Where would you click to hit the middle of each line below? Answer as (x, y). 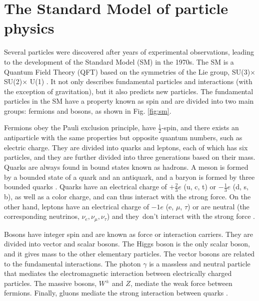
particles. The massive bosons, (50, 283)
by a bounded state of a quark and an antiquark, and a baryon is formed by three (129, 177)
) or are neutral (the (218, 206)
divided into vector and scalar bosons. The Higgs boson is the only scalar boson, (127, 244)
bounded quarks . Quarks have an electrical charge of (85, 187)
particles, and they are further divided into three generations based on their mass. (130, 157)
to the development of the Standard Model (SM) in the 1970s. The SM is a (119, 61)
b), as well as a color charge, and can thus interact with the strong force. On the (127, 197)
